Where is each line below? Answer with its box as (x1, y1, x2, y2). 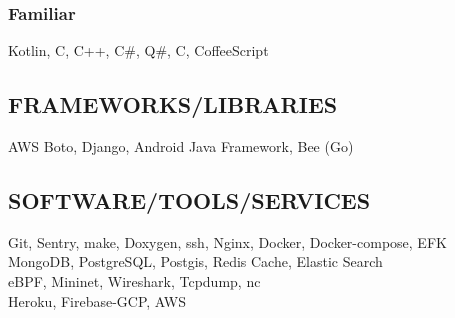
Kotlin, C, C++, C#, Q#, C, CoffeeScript (8, 40, 269, 61)
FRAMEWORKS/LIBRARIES (8, 89, 338, 120)
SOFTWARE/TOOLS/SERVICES (8, 185, 371, 215)
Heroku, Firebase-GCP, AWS (8, 290, 186, 311)
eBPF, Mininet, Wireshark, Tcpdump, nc (8, 271, 261, 291)
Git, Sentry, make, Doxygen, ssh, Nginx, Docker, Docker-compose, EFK (8, 231, 447, 252)
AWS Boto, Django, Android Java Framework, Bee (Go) (8, 136, 354, 157)
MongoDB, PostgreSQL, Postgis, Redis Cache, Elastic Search (8, 251, 383, 272)
